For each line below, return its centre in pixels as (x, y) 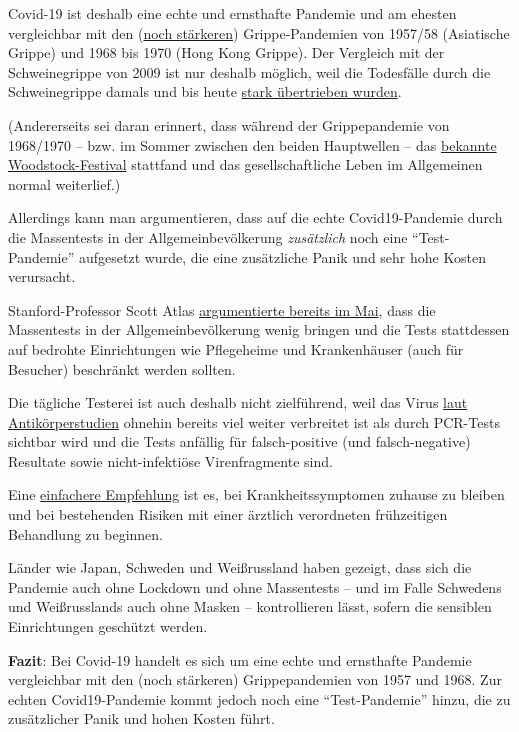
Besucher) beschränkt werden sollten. (122, 368)
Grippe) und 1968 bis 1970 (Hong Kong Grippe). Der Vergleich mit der (226, 52)
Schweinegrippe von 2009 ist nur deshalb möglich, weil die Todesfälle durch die (249, 71)
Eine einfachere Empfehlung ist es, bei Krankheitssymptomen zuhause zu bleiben (256, 494)
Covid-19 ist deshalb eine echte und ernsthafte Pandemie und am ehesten (232, 13)
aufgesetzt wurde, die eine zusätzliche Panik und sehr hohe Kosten (282, 256)
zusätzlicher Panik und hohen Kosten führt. (141, 718)
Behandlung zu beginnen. (86, 533)
